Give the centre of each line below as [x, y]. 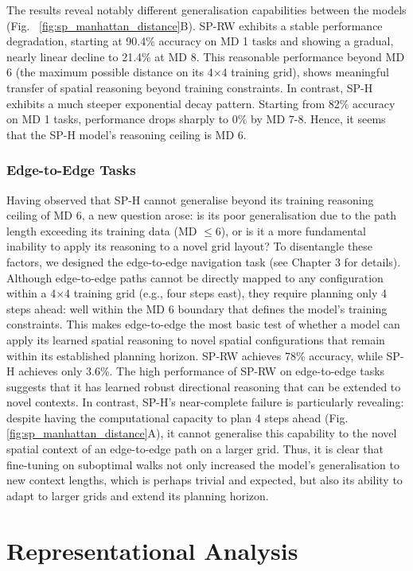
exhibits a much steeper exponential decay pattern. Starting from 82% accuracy [201, 103]
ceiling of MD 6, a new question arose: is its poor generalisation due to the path [201, 215]
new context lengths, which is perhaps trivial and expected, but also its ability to [205, 480]
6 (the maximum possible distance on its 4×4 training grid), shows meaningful [198, 72]
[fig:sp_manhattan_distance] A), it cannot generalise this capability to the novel [202, 433]
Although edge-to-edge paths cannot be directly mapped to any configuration [195, 277]
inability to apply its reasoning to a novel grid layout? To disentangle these [190, 246]
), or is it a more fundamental [293, 230]
